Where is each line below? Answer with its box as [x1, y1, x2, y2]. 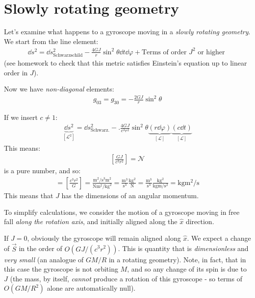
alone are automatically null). [47, 283, 136, 293]
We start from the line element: [4, 36, 99, 46]
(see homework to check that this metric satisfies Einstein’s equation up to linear [4, 58, 247, 68]
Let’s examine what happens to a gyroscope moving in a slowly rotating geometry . [4, 26, 251, 37]
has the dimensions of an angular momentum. [61, 190, 199, 200]
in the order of [19, 243, 62, 253]
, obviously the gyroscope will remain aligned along [27, 232, 181, 243]
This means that [4, 190, 53, 200]
